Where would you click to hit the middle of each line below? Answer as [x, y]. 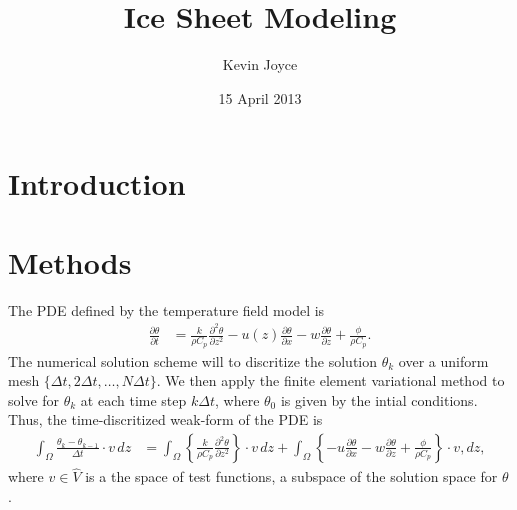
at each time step [133, 399]
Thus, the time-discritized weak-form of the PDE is [165, 419]
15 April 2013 [260, 97]
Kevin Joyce [260, 64]
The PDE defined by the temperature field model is [166, 309]
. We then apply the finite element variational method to [330, 380]
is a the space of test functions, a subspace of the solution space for [291, 476]
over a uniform [443, 360]
